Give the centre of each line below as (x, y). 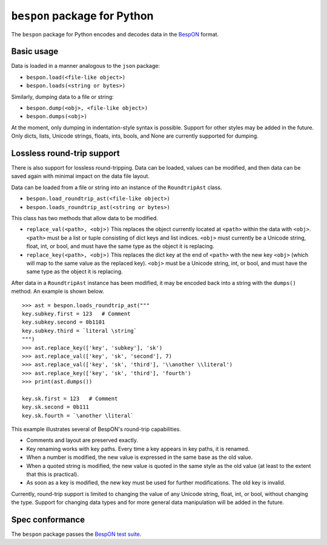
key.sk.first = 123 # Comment (70, 398)
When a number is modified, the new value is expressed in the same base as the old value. (140, 457)
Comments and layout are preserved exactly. (82, 440)
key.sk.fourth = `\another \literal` (78, 416)
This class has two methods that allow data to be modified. (85, 218)
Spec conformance (48, 519)
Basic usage (35, 52)
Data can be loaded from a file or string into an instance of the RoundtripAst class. (117, 187)
